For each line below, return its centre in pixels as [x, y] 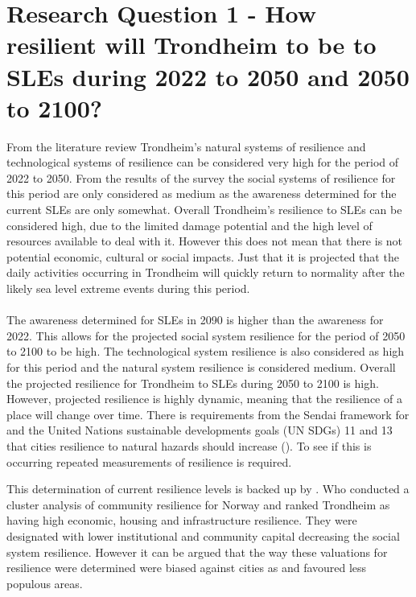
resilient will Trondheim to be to [192, 45]
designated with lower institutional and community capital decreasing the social [203, 535]
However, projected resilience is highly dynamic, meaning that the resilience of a [204, 399]
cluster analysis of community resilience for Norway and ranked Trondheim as [198, 504]
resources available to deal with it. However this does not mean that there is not [205, 241]
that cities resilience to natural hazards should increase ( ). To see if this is [189, 445]
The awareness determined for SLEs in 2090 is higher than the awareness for [195, 320]
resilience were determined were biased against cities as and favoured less [187, 568]
